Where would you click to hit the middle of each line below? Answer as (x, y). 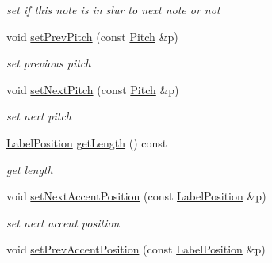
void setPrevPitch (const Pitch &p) (92, 36)
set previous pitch (49, 63)
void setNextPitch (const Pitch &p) (93, 89)
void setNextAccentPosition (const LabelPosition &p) (136, 196)
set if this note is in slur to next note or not (113, 10)
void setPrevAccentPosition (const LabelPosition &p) (136, 249)
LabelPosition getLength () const (87, 142)
